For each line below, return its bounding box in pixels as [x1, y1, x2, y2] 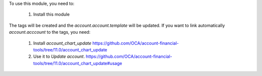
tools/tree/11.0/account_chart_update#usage [33, 60, 122, 66]
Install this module [33, 12, 70, 17]
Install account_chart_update [33, 40, 92, 46]
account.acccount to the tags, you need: [9, 29, 91, 35]
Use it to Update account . [33, 53, 85, 60]
